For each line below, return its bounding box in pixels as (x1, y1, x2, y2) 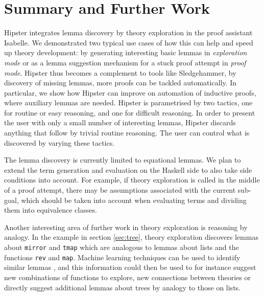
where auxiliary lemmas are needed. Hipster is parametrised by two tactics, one (4, 97, 253, 108)
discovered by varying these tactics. (4, 137, 115, 148)
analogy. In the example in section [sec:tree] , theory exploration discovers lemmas (4, 232, 258, 242)
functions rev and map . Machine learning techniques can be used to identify (4, 252, 241, 262)
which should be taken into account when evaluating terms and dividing (21, 194, 247, 205)
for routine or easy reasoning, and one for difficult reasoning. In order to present (4, 107, 255, 118)
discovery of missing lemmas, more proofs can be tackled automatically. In (4, 77, 237, 88)
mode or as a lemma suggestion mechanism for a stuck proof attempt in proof (4, 57, 246, 67)
